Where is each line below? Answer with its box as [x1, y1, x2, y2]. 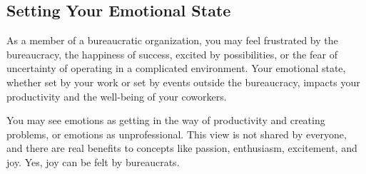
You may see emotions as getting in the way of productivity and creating [6, 113, 325, 128]
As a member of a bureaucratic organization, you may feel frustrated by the [6, 33, 338, 48]
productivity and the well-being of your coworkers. [6, 88, 227, 103]
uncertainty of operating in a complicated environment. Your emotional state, [6, 61, 346, 76]
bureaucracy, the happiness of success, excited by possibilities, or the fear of [6, 46, 337, 61]
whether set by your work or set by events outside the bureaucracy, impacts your [6, 74, 360, 89]
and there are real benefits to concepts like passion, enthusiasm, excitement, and [6, 140, 357, 155]
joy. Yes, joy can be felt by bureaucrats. [6, 154, 180, 169]
